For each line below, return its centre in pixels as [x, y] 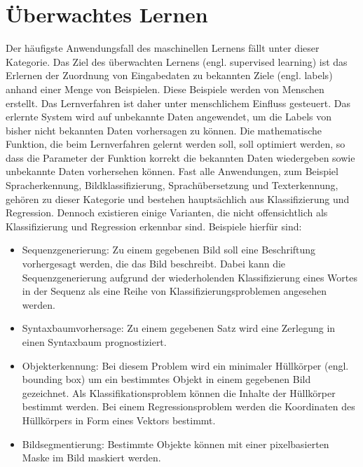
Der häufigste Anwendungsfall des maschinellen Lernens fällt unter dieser [163, 48]
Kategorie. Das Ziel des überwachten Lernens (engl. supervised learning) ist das [177, 61]
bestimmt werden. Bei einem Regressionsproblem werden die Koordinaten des [189, 406]
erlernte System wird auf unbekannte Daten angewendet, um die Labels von [169, 117]
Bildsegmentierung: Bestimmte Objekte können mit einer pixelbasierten [176, 444]
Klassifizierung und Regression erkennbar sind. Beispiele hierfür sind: [154, 226]
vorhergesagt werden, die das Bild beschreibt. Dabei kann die [154, 264]
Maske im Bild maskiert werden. [91, 458]
